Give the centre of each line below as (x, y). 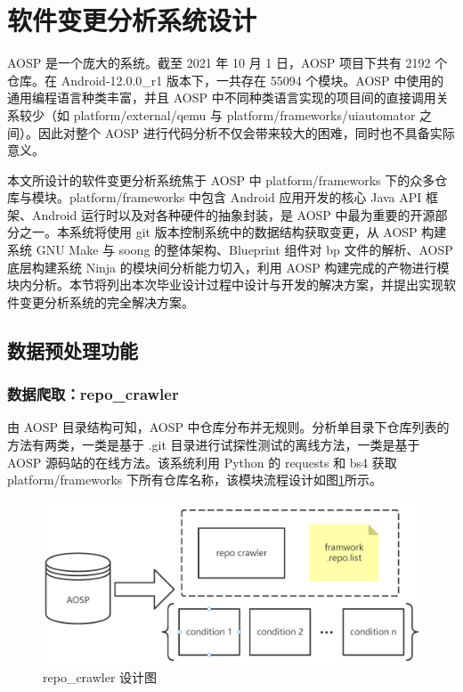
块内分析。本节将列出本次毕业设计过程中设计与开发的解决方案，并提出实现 (225, 285)
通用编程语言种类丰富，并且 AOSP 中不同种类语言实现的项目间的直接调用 (222, 98)
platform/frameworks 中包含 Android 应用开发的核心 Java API (245, 197)
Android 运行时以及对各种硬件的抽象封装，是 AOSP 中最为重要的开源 (233, 214)
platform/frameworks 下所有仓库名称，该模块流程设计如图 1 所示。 (195, 480)
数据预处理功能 (73, 350)
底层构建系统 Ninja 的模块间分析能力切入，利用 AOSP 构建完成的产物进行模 (228, 267)
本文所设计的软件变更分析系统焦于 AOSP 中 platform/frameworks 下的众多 (221, 179)
